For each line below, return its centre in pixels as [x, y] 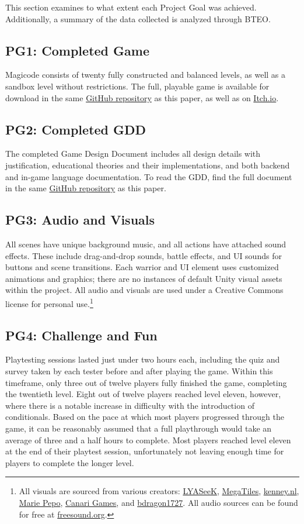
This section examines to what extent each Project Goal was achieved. [131, 7]
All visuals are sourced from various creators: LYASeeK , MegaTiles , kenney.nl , [159, 491]
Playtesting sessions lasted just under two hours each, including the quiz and [143, 359]
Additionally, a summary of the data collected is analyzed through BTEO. [138, 18]
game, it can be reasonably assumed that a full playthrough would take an [139, 428]
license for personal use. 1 [49, 302]
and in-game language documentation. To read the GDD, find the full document [149, 176]
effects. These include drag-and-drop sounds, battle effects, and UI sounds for [144, 255]
